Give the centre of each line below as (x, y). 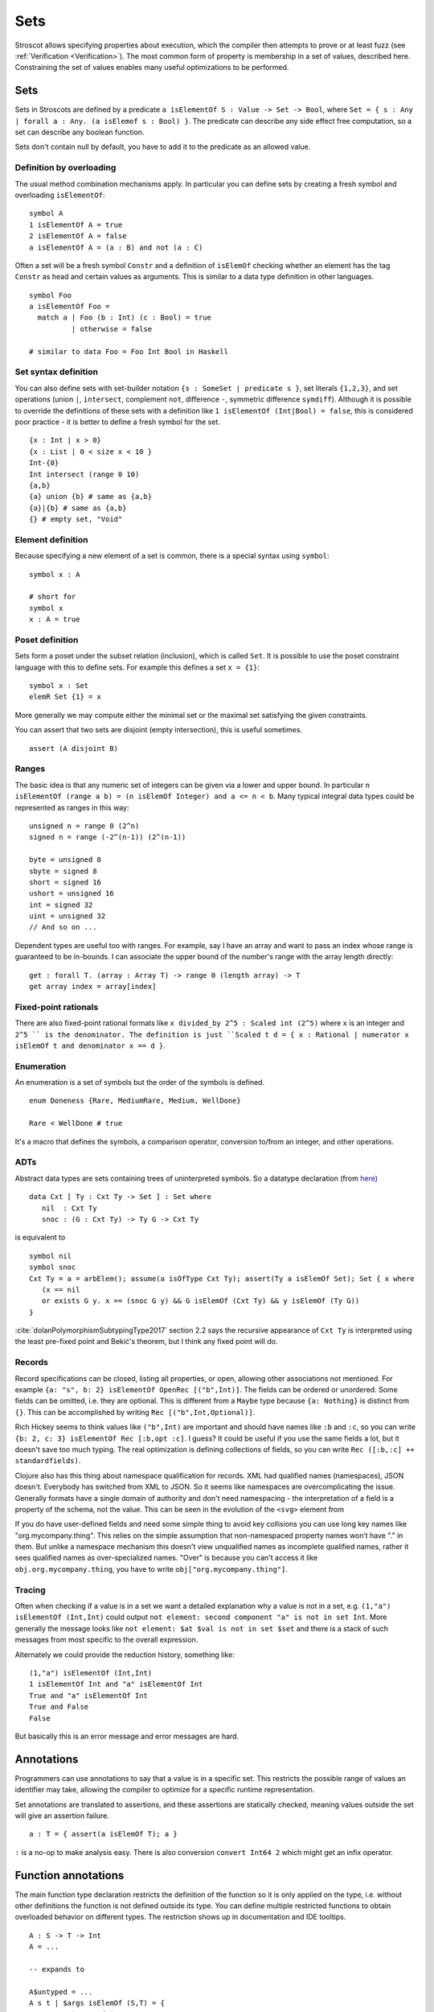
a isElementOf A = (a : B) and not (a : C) (116, 247)
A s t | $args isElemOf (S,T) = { (97, 2003)
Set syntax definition (56, 372)
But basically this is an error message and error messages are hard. (127, 1736)
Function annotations (70, 1875)
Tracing (30, 1589)
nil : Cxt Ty (69, 1208)
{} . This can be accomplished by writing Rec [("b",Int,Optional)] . (135, 1412)
